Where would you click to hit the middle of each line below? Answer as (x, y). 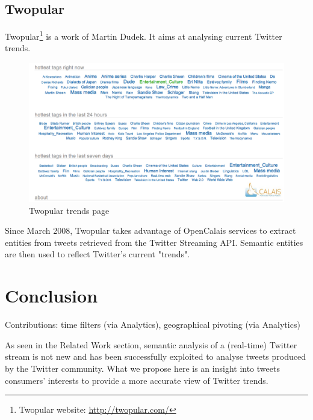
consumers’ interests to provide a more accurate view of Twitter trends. (137, 380)
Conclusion (51, 296)
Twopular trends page (69, 210)
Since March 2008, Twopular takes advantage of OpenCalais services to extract (150, 230)
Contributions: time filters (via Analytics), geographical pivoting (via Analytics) (153, 324)
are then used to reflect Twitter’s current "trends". (98, 254)
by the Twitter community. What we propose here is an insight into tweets (142, 368)
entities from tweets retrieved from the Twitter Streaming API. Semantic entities (154, 242)
